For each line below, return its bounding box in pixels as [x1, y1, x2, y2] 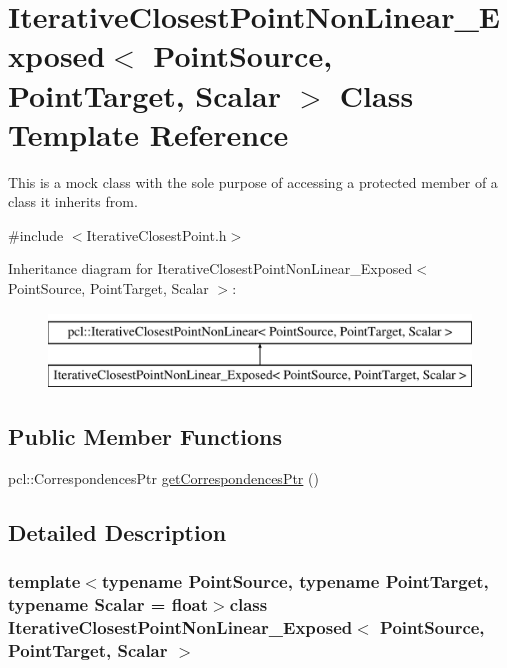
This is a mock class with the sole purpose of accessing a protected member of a [8, 171, 498, 192]
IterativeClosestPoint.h [86, 224, 227, 245]
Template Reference [8, 113, 289, 154]
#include [8, 224, 64, 245]
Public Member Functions [8, 421, 282, 452]
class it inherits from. [8, 191, 138, 212]
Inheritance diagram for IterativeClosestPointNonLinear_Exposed [8, 258, 413, 279]
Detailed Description [8, 517, 227, 548]
